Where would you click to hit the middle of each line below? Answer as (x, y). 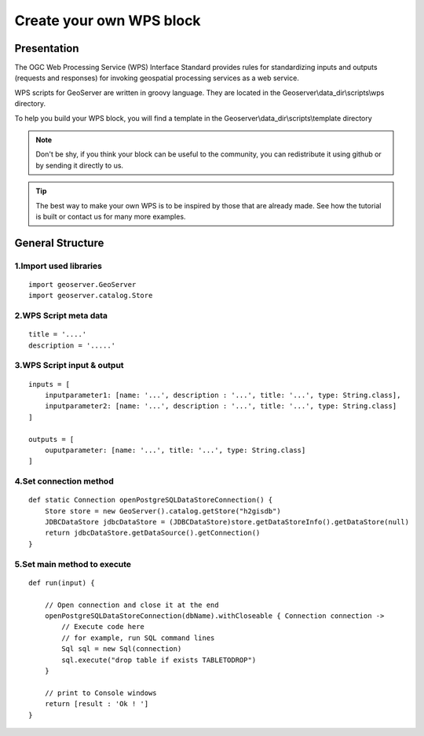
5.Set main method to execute (73, 564)
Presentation (47, 48)
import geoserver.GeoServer (82, 284)
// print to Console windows (101, 693)
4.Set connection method (64, 481)
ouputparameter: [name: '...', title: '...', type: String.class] (175, 450)
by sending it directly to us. (80, 165)
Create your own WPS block (108, 20)
